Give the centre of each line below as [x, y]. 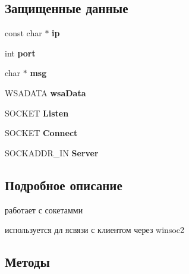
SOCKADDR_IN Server [52, 152]
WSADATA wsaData [45, 92]
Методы [27, 262]
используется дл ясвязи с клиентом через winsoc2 [95, 230]
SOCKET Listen [37, 113]
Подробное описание [64, 185]
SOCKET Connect [41, 133]
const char [23, 33]
